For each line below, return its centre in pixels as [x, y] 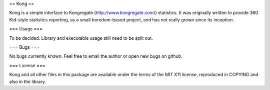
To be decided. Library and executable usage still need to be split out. [81, 38]
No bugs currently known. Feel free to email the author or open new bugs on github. [96, 56]
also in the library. [27, 82]
